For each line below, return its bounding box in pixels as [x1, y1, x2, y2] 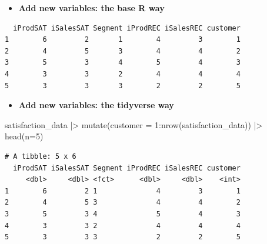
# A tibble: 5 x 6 [5, 152, 76, 161]
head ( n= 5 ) [5, 130, 44, 142]
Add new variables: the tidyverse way [18, 99, 174, 111]
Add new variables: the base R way [18, 2, 165, 14]
